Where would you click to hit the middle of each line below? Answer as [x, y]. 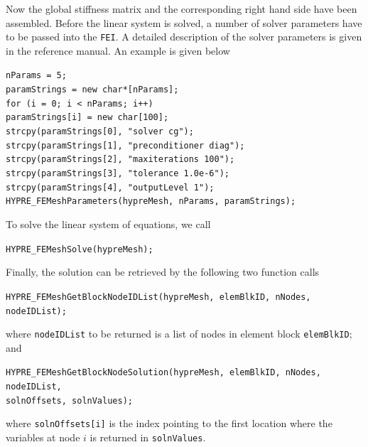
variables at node [43, 437]
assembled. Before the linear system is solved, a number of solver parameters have [184, 22]
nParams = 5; [36, 76]
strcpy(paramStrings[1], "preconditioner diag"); [125, 145]
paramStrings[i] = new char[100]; [87, 118]
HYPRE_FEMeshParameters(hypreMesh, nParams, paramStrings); [151, 201]
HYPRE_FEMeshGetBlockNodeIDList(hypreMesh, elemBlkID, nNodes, [158, 297]
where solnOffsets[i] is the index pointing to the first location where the [169, 423]
